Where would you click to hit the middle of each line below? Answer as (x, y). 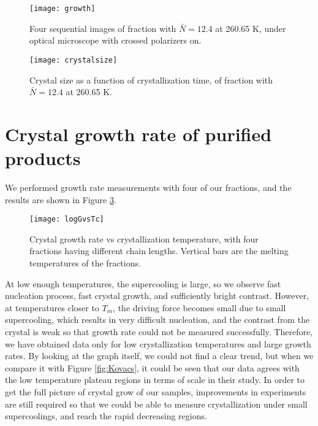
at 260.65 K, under (251, 28)
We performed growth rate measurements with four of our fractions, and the (148, 187)
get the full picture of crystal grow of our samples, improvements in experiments (156, 391)
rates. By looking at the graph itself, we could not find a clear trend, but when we (159, 356)
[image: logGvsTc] (67, 219)
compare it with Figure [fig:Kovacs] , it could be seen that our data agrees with (152, 367)
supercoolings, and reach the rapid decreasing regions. (106, 416)
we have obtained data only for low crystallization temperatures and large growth (158, 343)
